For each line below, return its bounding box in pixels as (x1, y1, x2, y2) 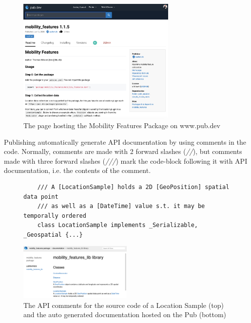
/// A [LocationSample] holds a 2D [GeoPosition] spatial (37, 183, 230, 190)
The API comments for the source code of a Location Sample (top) (23, 300, 224, 310)
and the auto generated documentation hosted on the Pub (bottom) (23, 309, 227, 320)
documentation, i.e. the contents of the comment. (4, 165, 151, 175)
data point (23, 193, 58, 200)
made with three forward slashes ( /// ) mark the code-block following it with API (4, 155, 248, 166)
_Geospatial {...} (23, 231, 83, 238)
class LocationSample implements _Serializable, (37, 222, 198, 229)
